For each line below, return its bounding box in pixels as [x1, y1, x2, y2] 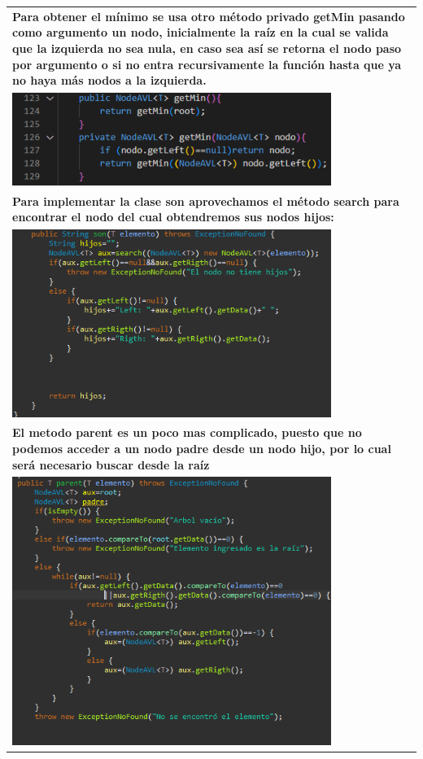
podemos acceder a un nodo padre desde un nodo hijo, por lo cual [12, 439, 391, 456]
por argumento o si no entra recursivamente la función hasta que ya [12, 55, 402, 72]
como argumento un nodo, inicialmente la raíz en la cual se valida [12, 24, 389, 41]
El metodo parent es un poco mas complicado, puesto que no [12, 424, 362, 441]
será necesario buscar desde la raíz [12, 456, 210, 473]
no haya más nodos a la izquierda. [12, 72, 207, 89]
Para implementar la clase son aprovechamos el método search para [12, 192, 399, 209]
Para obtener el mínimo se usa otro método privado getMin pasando [12, 7, 405, 24]
